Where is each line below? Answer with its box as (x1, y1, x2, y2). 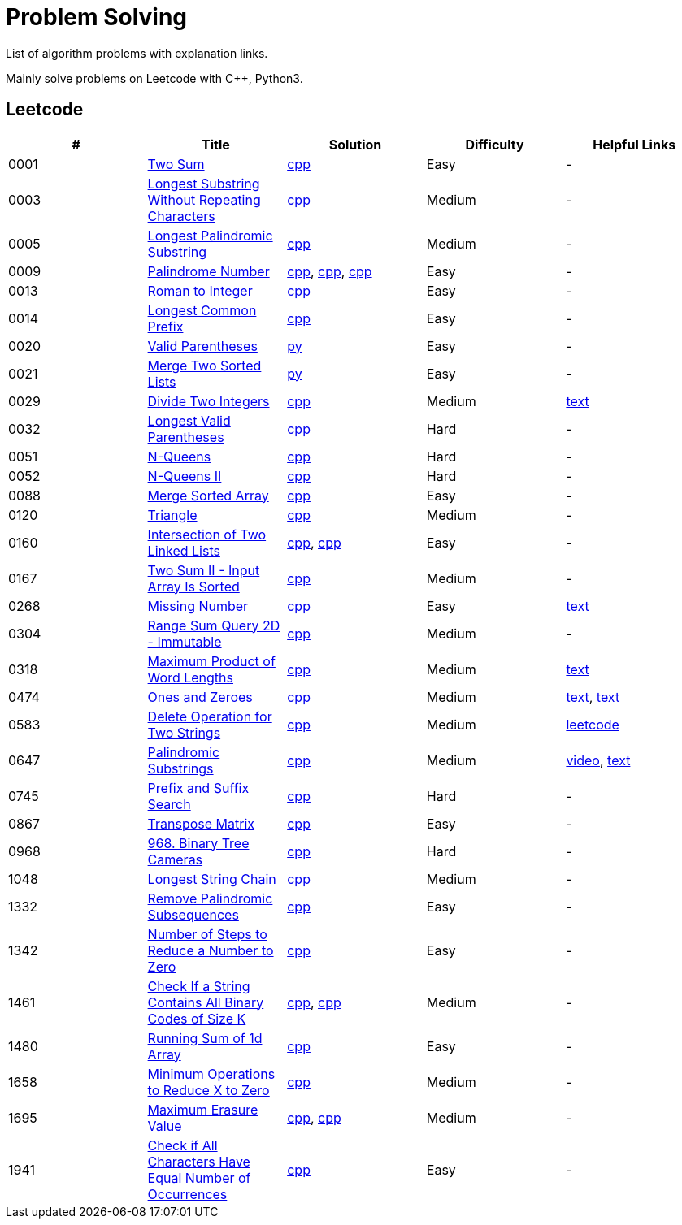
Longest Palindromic (147, 227, 273, 244)
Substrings (147, 760, 214, 777)
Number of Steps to (147, 925, 267, 942)
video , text (566, 751, 631, 768)
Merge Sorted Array (147, 487, 269, 504)
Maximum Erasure (147, 1101, 258, 1118)
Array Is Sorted (147, 578, 240, 595)
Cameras (147, 851, 203, 868)
